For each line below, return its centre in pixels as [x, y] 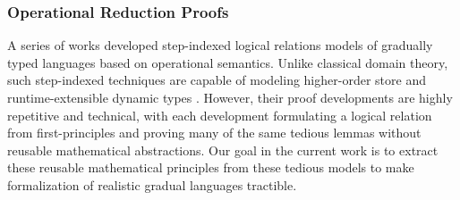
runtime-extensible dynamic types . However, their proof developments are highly [230, 97]
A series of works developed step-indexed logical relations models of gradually [220, 45]
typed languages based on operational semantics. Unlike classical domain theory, [228, 62]
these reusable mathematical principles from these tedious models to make [211, 167]
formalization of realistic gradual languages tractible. [152, 184]
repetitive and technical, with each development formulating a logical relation [220, 115]
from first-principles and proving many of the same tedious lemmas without [214, 133]
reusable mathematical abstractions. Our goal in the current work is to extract [223, 150]
